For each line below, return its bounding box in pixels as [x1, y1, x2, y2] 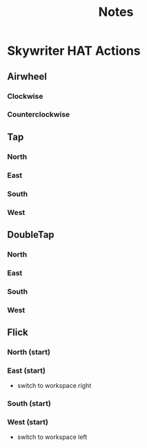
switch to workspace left [17, 433, 88, 441]
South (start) [7, 399, 52, 409]
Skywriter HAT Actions [7, 43, 141, 59]
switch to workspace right [17, 382, 92, 390]
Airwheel [7, 71, 47, 82]
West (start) [7, 418, 48, 427]
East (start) [7, 366, 46, 375]
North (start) [7, 347, 50, 357]
